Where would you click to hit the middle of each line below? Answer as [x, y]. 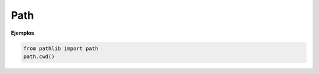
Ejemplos [23, 33]
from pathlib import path [61, 48]
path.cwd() [39, 56]
